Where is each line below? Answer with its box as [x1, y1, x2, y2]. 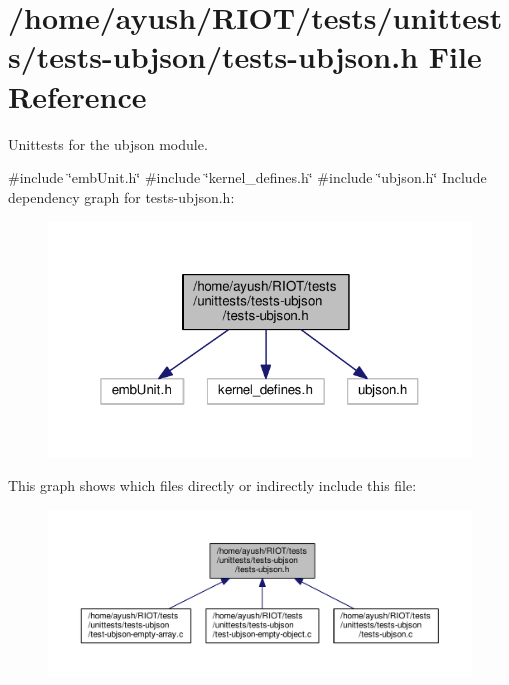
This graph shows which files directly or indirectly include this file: [8, 475, 417, 496]
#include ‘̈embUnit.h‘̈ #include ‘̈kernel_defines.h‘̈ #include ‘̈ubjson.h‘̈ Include [8, 167, 487, 188]
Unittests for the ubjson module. [8, 133, 208, 154]
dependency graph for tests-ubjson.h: [8, 186, 235, 207]
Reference [8, 75, 147, 116]
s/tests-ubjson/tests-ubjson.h [8, 36, 419, 77]
